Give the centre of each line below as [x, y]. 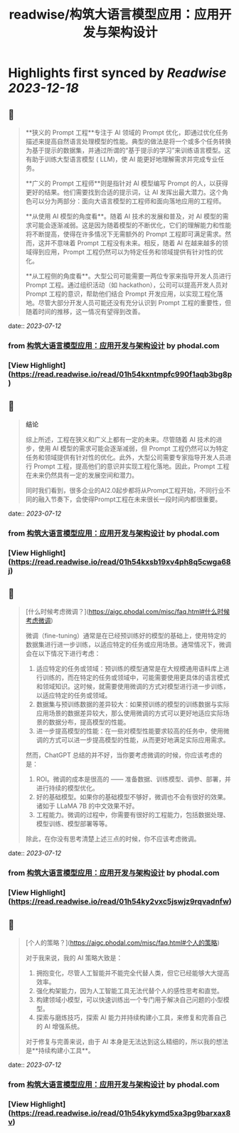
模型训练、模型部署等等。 [74, 824]
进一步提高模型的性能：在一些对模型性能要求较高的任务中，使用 [129, 731]
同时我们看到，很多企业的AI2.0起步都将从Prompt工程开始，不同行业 [125, 490]
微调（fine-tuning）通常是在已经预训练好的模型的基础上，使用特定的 [126, 636]
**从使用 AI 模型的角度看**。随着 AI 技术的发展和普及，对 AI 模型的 [124, 216]
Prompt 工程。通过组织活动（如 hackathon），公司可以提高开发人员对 [127, 285]
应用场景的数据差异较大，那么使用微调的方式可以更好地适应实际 [129, 713]
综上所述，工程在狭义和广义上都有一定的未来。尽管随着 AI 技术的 [121, 439]
